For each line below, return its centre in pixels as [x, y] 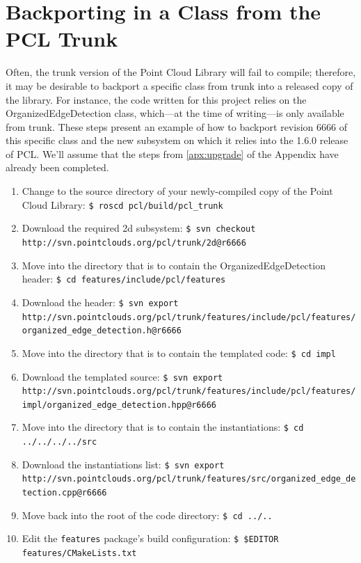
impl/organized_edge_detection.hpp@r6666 [119, 405]
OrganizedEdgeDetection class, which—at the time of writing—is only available [175, 113]
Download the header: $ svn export [100, 302]
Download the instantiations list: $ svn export [123, 464]
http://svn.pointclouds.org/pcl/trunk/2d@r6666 [134, 243]
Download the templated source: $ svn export [122, 376]
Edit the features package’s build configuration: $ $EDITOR [150, 538]
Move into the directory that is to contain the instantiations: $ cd [163, 427]
